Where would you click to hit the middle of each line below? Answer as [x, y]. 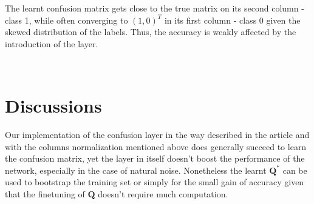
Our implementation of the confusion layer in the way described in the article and [157, 135]
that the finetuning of [45, 194]
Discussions [53, 106]
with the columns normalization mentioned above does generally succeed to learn [156, 146]
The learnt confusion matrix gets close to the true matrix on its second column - [155, 8]
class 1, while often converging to [67, 20]
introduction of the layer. [52, 43]
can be [295, 170]
